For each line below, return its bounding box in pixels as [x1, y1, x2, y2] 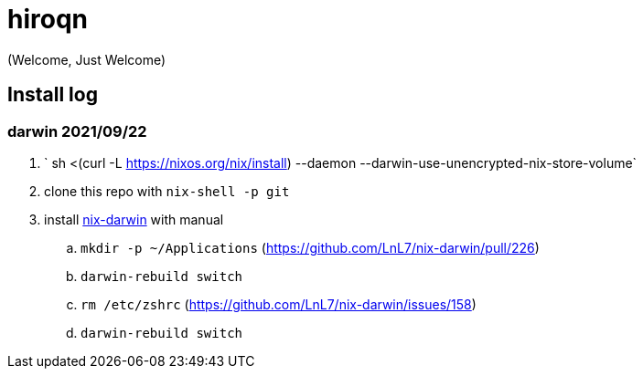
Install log [7, 83, 98, 107]
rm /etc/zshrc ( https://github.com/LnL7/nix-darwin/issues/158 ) [80, 296, 477, 312]
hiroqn [7, 4, 88, 35]
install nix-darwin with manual [44, 211, 224, 227]
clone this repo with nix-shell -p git [44, 183, 290, 199]
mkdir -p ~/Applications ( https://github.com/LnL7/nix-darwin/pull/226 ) [80, 239, 540, 256]
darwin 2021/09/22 [7, 121, 147, 141]
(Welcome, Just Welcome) [7, 51, 166, 68]
